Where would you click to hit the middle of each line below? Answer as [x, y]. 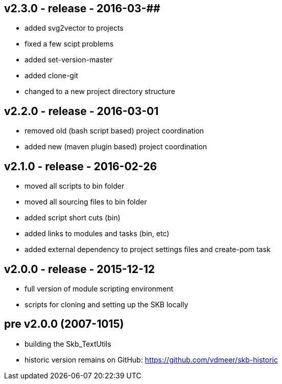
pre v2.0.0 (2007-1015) [64, 324]
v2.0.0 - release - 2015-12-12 [79, 269]
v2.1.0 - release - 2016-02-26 [81, 166]
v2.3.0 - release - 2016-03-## [82, 8]
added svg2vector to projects [74, 28]
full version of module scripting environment [99, 288]
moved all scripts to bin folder [75, 186]
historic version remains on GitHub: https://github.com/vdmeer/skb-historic [151, 359]
